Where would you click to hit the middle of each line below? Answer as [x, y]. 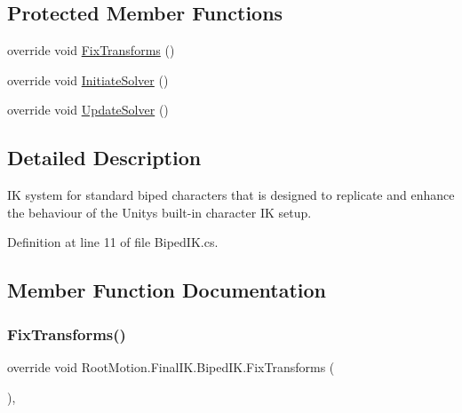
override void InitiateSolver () [88, 79]
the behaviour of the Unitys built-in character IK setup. [159, 212]
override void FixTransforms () [91, 50]
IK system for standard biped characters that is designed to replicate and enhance [231, 195]
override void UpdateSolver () [88, 110]
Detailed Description [104, 158]
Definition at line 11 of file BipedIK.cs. [113, 242]
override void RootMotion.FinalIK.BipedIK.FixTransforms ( [171, 366]
